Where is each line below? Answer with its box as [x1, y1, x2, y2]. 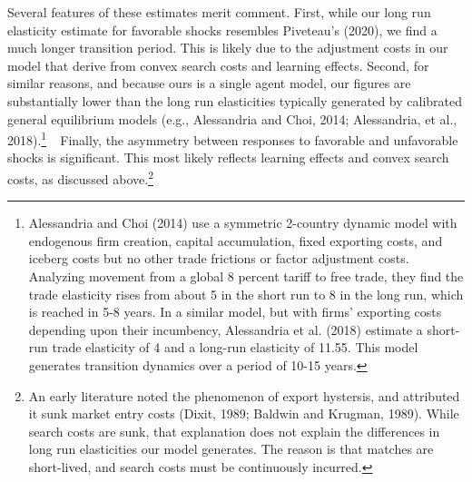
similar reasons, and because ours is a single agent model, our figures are [7, 74, 411, 93]
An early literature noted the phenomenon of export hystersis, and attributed [28, 386, 460, 405]
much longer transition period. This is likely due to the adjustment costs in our [7, 38, 448, 57]
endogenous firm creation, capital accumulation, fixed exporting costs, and [28, 231, 443, 250]
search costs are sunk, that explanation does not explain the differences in [28, 421, 440, 440]
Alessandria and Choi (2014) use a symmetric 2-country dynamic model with [28, 213, 457, 232]
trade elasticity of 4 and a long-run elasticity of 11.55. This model [52, 338, 418, 357]
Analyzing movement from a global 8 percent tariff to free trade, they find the [28, 267, 464, 286]
